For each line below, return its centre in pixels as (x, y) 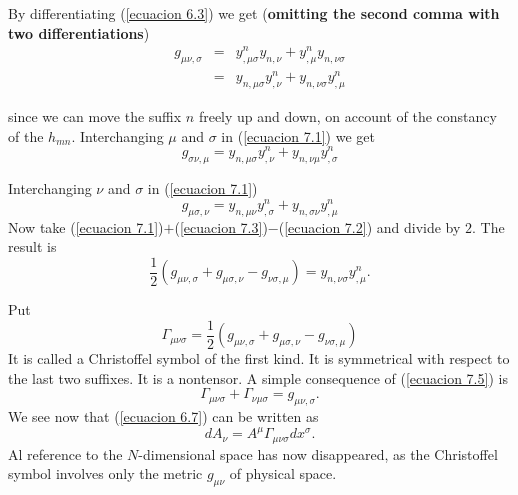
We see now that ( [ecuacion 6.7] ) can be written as (163, 416)
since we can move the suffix (95, 116)
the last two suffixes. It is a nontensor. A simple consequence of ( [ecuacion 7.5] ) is (258, 377)
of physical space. (283, 473)
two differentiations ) (79, 32)
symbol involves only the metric (105, 473)
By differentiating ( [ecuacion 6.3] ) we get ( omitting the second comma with (254, 13)
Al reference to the (65, 453)
